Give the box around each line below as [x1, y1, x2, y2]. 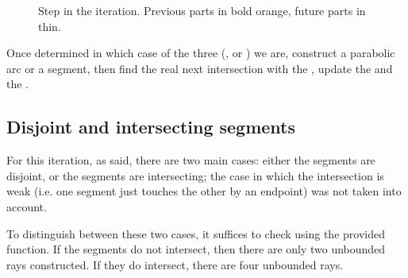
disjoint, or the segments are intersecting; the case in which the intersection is [6, 167, 384, 183]
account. [6, 198, 47, 214]
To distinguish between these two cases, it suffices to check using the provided [6, 225, 385, 241]
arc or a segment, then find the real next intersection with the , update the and [6, 60, 393, 76]
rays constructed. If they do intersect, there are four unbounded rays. [6, 256, 344, 272]
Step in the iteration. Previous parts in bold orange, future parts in [38, 2, 366, 18]
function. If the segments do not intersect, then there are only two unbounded [6, 241, 386, 257]
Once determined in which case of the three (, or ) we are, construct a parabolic [6, 44, 395, 61]
